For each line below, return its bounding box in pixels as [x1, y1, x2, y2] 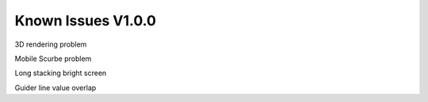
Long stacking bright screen [14, 68, 107, 78]
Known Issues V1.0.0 [14, 12, 156, 29]
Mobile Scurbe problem [14, 54, 92, 63]
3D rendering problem [14, 40, 87, 49]
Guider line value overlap [14, 83, 97, 93]
